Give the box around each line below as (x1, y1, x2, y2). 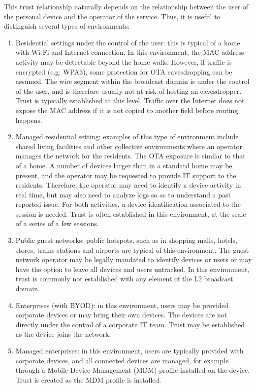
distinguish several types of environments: (4, 21, 130, 31)
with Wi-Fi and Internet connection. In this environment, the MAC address (15, 47, 244, 57)
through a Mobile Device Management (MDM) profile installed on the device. (15, 365, 250, 375)
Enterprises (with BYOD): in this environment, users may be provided (15, 300, 228, 310)
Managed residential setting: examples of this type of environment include (15, 131, 239, 142)
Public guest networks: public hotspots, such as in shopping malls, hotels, (15, 235, 237, 245)
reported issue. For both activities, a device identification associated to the (15, 199, 241, 209)
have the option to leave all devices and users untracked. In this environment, (15, 264, 250, 274)
